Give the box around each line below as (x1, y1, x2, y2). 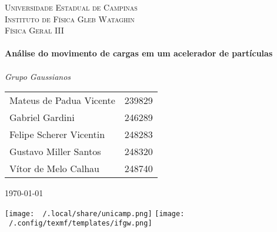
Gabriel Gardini (9, 110, 75, 125)
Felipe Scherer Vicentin (9, 127, 105, 142)
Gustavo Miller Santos (9, 144, 101, 159)
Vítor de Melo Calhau (9, 162, 99, 176)
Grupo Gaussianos (5, 70, 71, 82)
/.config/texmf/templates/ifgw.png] (9, 219, 152, 228)
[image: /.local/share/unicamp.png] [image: (5, 209, 185, 218)
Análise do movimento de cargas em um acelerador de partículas (5, 47, 273, 59)
